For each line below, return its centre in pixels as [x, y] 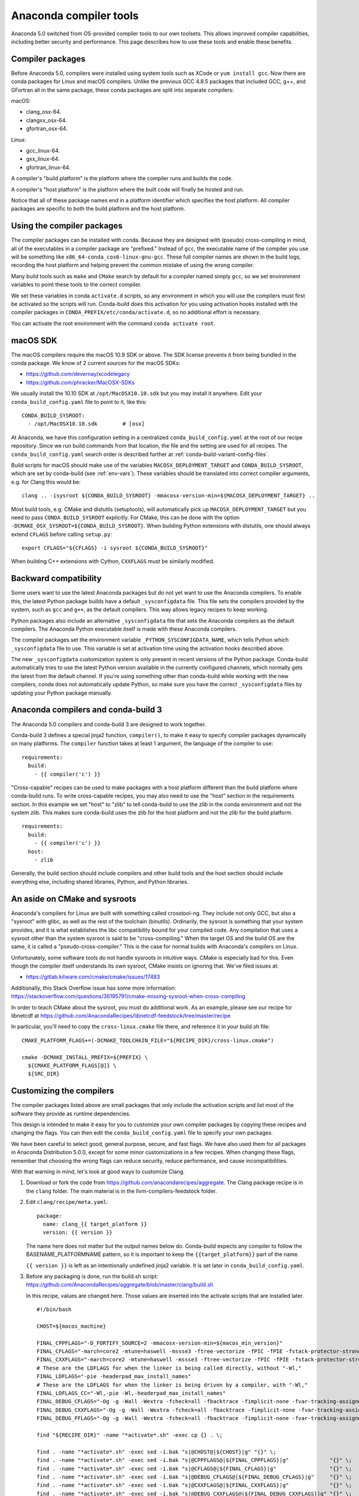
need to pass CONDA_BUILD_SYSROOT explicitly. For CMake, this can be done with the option [125, 517]
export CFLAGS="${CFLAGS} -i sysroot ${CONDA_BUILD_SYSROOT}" [115, 548]
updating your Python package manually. [62, 693]
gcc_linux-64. [43, 150]
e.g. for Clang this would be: [46, 482]
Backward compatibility [56, 578]
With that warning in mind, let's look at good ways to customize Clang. [98, 1172]
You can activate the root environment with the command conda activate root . [113, 323]
